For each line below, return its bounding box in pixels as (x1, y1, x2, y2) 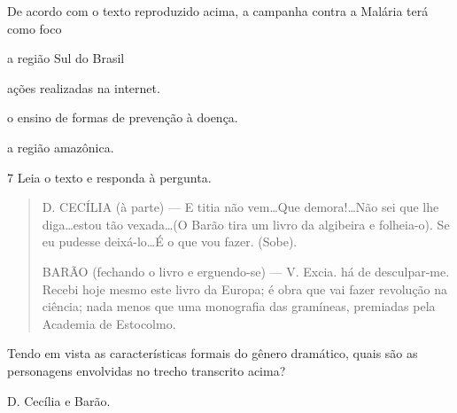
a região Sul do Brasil (7, 49, 125, 67)
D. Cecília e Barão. (7, 391, 111, 409)
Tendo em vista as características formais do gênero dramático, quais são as (7, 344, 418, 362)
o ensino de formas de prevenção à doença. (7, 108, 238, 127)
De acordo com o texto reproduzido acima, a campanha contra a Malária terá (7, 2, 429, 19)
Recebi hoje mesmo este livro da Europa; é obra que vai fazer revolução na (42, 279, 448, 298)
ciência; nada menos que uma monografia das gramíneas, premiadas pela (42, 297, 436, 316)
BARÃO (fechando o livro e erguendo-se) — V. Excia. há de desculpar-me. (42, 261, 450, 280)
